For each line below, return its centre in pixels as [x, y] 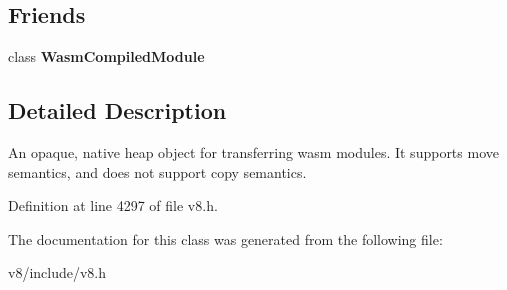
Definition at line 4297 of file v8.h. [113, 205]
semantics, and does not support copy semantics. [157, 171]
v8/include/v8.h [57, 272]
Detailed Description [117, 110]
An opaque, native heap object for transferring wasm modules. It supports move [253, 152]
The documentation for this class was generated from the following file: [225, 238]
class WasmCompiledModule [106, 56]
